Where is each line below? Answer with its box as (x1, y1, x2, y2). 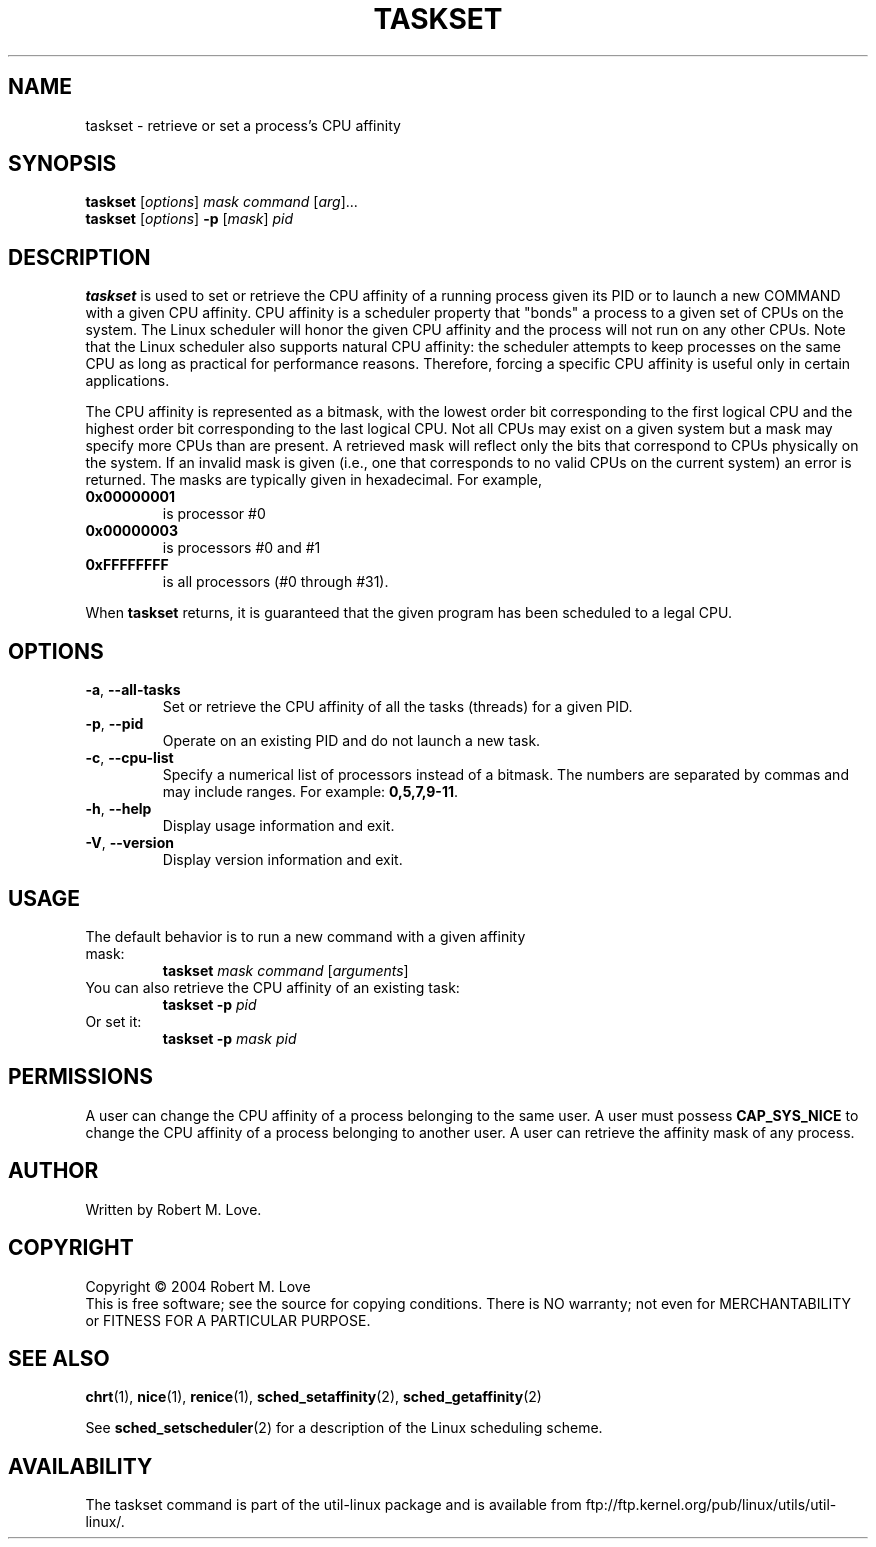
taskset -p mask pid (162, 1029, 297, 1047)
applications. (85, 372, 170, 390)
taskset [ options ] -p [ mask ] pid (85, 210, 294, 228)
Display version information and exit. (162, 851, 403, 869)
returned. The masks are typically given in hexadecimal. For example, (85, 471, 543, 489)
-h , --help (85, 800, 152, 818)
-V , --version (85, 834, 174, 852)
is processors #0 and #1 (162, 539, 321, 557)
